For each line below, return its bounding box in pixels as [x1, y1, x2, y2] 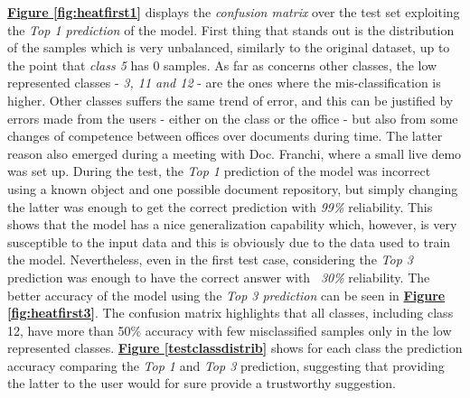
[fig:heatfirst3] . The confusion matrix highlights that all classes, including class [7, 303, 454, 322]
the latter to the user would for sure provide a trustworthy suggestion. [7, 374, 396, 393]
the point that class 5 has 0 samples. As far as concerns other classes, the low [7, 55, 437, 74]
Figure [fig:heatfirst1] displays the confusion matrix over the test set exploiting [7, 3, 460, 21]
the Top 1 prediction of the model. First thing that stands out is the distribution [7, 20, 455, 39]
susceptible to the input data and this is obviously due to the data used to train [7, 232, 451, 251]
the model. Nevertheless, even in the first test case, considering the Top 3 [7, 250, 413, 269]
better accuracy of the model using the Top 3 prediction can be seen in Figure [7, 285, 446, 304]
